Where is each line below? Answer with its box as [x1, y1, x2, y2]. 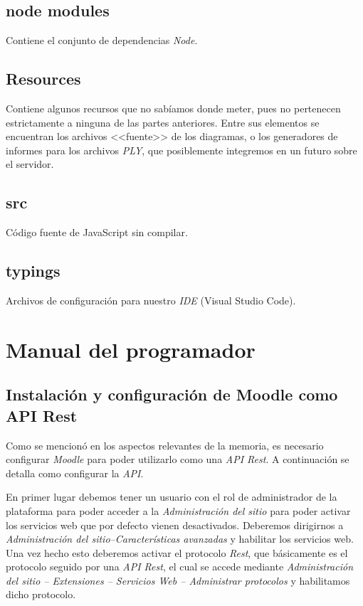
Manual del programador [6, 334, 256, 363]
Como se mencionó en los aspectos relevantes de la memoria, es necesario [6, 437, 324, 452]
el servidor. [6, 156, 54, 171]
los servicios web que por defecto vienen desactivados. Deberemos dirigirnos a [6, 517, 344, 532]
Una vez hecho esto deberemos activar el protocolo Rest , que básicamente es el [6, 545, 348, 560]
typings [6, 260, 60, 282]
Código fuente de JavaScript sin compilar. [6, 225, 188, 240]
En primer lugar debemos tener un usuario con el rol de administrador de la [6, 489, 337, 504]
